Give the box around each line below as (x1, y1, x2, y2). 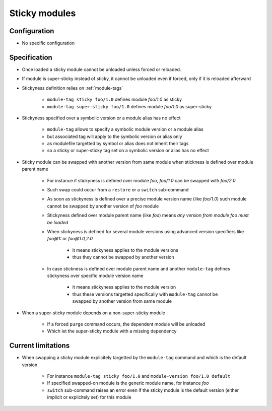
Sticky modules (9, 8, 76, 19)
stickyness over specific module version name (47, 272, 144, 279)
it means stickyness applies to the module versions (72, 247, 178, 253)
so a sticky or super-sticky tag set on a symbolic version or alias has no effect (47, 148, 209, 154)
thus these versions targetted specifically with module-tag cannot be (72, 291, 218, 297)
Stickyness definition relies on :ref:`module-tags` (22, 85, 123, 91)
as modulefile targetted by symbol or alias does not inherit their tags (47, 141, 189, 147)
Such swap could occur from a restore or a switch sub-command (47, 187, 189, 193)
